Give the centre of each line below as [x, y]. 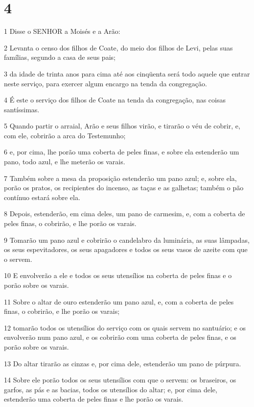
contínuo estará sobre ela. [42, 197]
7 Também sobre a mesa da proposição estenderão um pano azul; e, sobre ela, [120, 178]
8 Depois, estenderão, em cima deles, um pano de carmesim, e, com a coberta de [125, 214]
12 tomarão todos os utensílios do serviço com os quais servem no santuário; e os [125, 327]
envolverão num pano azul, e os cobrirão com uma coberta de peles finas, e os [120, 337]
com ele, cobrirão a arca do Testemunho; [65, 135]
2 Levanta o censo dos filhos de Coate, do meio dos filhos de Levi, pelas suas [118, 47]
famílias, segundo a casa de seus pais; [60, 57]
